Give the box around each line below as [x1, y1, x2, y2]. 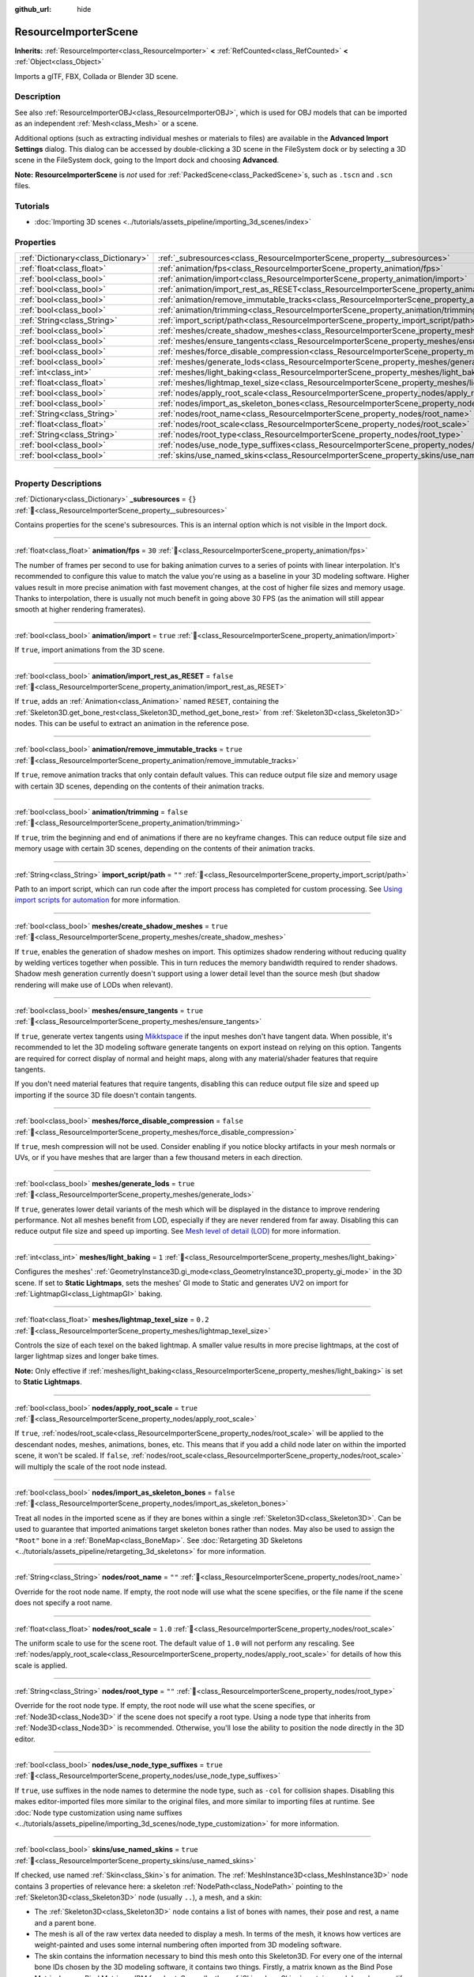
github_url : [14, 5, 51, 13]
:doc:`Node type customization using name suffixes [14, 1808, 182, 1817]
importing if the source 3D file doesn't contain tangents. [14, 1090, 197, 1099]
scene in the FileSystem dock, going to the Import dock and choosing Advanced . [14, 155, 280, 165]
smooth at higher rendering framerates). [14, 605, 146, 614]
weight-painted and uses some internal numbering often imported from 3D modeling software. [34, 1940, 342, 1949]
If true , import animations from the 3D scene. [14, 645, 165, 655]
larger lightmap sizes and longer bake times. [14, 1351, 160, 1361]
